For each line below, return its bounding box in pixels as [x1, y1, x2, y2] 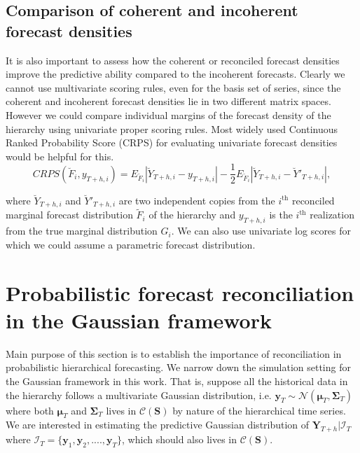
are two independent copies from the [118, 193, 275, 207]
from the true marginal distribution [6, 223, 158, 238]
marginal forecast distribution [6, 207, 133, 222]
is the [269, 207, 293, 222]
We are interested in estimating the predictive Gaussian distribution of [6, 417, 310, 432]
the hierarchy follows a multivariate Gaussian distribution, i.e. [6, 387, 272, 402]
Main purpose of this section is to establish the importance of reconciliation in [6, 346, 342, 361]
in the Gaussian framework [6, 305, 272, 334]
